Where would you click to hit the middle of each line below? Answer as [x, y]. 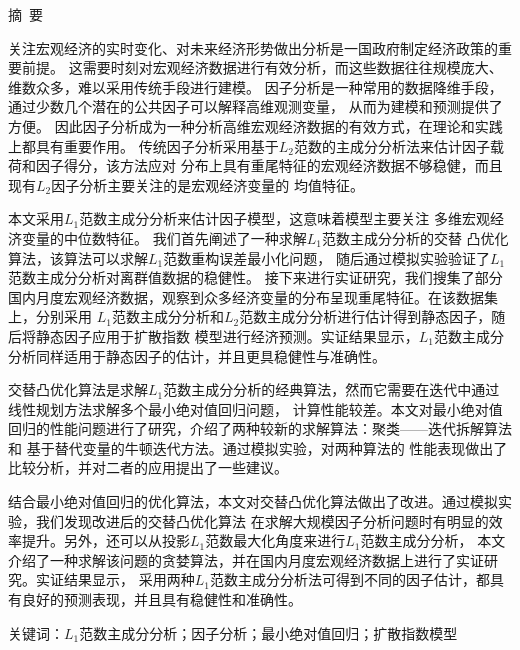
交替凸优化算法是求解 [78, 389]
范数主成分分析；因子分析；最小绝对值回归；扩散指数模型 [268, 632]
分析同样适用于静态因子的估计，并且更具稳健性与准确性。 [197, 355]
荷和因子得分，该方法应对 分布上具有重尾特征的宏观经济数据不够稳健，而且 [255, 165]
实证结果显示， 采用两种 [115, 579]
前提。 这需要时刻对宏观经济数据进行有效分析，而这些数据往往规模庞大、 [262, 67]
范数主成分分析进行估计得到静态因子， [365, 316]
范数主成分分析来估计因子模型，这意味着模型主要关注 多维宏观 [284, 218]
